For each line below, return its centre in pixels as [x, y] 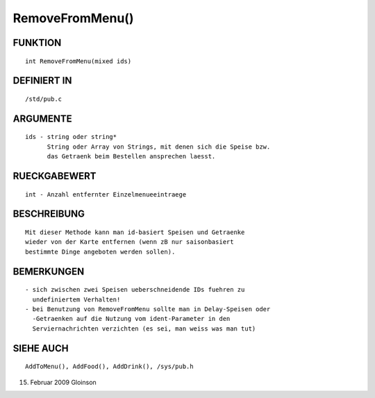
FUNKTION [37, 43]
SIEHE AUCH [41, 348]
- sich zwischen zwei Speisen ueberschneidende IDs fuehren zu [135, 290]
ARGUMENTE [42, 118]
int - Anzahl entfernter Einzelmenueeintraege [106, 194]
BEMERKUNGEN [49, 271]
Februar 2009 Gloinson [63, 382]
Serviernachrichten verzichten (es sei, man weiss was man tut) [144, 329]
